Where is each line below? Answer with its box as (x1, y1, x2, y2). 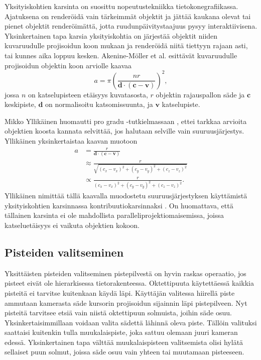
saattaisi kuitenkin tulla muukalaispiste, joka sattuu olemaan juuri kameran (5, 327, 238, 337)
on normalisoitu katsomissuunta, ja (45, 99, 153, 109)
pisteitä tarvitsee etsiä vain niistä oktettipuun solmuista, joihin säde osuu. (5, 307, 232, 318)
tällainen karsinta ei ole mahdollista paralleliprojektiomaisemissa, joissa (5, 210, 224, 220)
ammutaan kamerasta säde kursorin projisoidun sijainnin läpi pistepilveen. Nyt (5, 297, 247, 308)
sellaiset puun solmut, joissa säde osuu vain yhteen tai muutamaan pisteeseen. (5, 346, 244, 357)
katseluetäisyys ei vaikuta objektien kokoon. (5, 219, 140, 230)
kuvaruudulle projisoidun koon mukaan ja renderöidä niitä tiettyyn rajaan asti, (5, 40, 248, 51)
